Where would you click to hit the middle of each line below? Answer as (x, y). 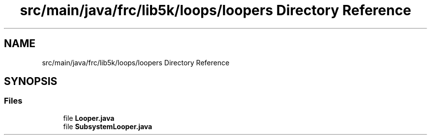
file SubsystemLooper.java (108, 126)
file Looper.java (89, 118)
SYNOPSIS (31, 82)
